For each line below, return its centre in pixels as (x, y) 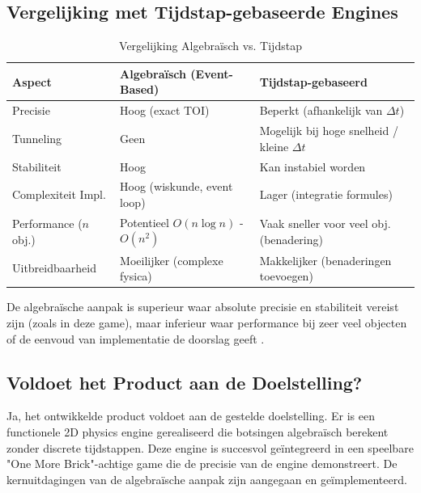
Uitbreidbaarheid (54, 268)
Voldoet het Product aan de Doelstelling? (185, 382)
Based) (140, 89)
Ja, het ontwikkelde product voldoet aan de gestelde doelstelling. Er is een (191, 416)
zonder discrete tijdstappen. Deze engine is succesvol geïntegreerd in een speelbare (210, 447)
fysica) (136, 276)
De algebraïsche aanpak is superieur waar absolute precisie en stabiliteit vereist (203, 307)
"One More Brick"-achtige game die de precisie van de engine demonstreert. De (202, 464)
